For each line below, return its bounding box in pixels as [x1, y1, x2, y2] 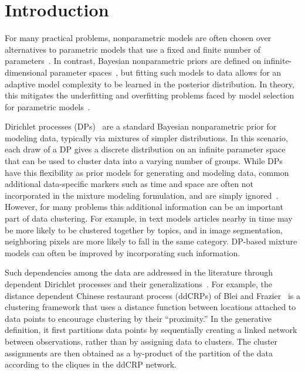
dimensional [5, 66, 48, 78]
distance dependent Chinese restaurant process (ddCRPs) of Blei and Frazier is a [5, 289, 300, 301]
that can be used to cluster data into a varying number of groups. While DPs [5, 155, 283, 167]
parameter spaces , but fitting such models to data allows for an [50, 66, 282, 78]
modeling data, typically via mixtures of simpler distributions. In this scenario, [5, 131, 288, 144]
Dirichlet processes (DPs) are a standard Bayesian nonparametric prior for [5, 120, 277, 132]
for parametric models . [5, 100, 90, 113]
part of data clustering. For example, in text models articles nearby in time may [5, 212, 293, 225]
